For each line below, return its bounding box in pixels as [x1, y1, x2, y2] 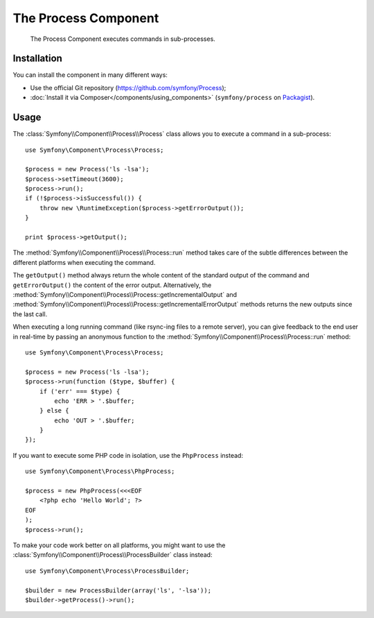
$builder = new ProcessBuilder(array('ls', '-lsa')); [25, 586, 211, 594]
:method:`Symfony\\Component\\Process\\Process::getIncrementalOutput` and [12, 291, 238, 298]
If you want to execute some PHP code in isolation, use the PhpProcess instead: [12, 451, 244, 459]
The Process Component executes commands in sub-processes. [30, 35, 216, 43]
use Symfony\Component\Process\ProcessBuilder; [25, 567, 190, 575]
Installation [12, 53, 62, 65]
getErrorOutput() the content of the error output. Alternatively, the [12, 281, 212, 289]
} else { [39, 406, 69, 415]
